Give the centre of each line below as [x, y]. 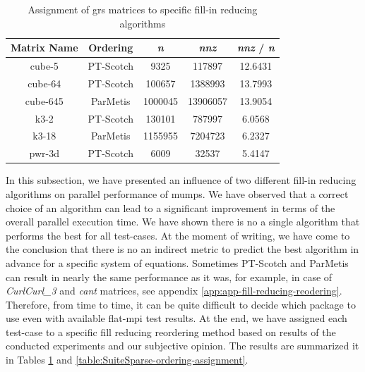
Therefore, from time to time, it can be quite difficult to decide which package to [181, 304]
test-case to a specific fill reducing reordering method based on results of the [171, 331]
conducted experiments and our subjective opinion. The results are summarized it [182, 346]
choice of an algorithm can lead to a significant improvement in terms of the [170, 207]
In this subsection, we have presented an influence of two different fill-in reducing [181, 180]
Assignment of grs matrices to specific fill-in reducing [143, 9]
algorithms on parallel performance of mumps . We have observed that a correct [177, 193]
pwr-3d [44, 153]
